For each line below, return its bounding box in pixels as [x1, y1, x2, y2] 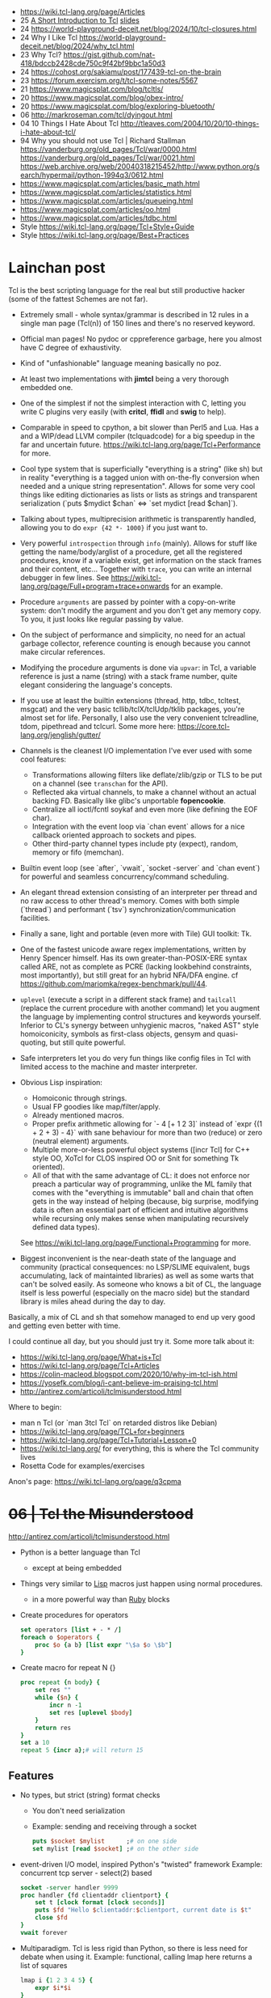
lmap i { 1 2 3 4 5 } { [19, 1976, 94, 1984]
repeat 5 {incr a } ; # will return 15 [19, 1746, 144, 1754]
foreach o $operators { [19, 1633, 101, 1641]
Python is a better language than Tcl [19, 1547, 141, 1557]
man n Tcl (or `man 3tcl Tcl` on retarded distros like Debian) [19, 1418, 218, 1427]
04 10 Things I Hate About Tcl [19, 119, 119, 128]
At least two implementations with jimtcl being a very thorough [19, 374, 230, 384]
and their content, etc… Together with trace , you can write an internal [19, 564, 252, 574]
